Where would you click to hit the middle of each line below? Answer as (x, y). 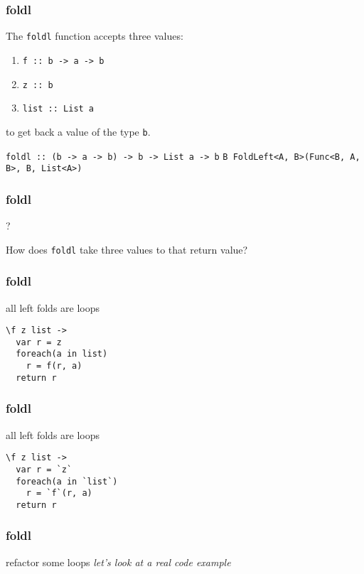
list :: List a (58, 109)
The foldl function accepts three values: (95, 36)
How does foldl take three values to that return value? (127, 249)
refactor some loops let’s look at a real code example (118, 562)
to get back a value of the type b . (78, 131)
